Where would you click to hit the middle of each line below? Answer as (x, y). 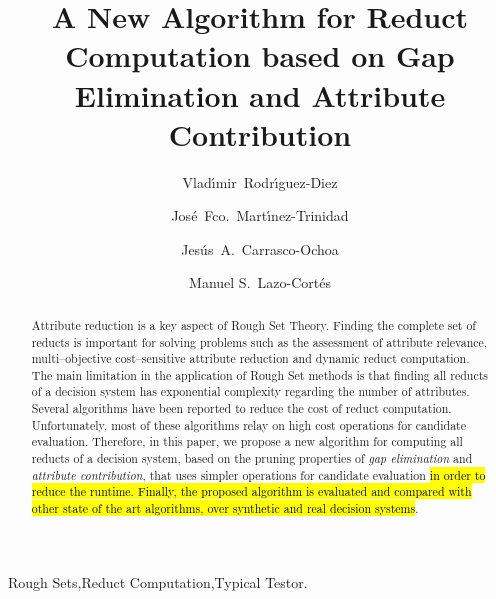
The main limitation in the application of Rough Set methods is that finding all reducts (260, 374)
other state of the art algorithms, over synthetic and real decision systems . (225, 508)
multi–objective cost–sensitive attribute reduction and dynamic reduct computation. (250, 358)
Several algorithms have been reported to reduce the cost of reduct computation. (241, 408)
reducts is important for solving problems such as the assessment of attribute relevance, (259, 341)
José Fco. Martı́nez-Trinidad (260, 215)
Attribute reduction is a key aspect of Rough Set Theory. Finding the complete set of (254, 324)
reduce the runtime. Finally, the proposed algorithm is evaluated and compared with (251, 491)
